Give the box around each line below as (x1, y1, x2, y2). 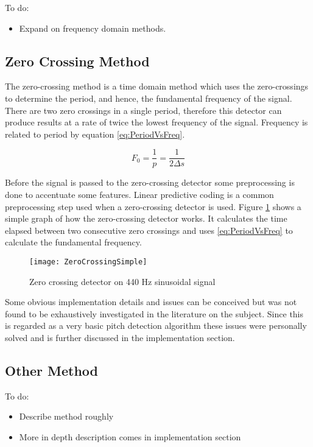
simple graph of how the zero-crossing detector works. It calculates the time (5, 212, 287, 225)
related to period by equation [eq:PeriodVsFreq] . (5, 127, 185, 140)
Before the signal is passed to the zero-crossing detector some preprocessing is (5, 176, 295, 189)
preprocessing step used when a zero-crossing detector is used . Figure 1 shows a (5, 200, 301, 213)
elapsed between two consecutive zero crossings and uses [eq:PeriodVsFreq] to (5, 224, 293, 236)
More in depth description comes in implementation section (19, 431, 241, 443)
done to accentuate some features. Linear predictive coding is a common (5, 188, 274, 201)
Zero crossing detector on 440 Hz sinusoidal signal (29, 275, 216, 287)
